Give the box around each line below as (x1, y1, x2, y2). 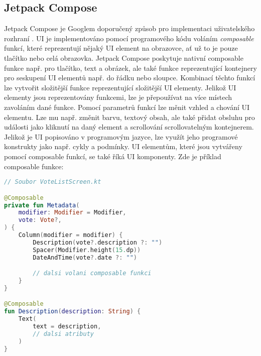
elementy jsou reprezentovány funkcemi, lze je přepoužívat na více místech (4, 92, 232, 102)
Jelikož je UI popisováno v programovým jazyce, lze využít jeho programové (4, 131, 238, 142)
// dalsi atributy (33, 330, 94, 337)
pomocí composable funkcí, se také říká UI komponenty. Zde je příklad (4, 151, 221, 161)
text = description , (33, 323, 101, 330)
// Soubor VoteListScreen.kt (4, 178, 101, 186)
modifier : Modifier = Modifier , (18, 209, 126, 216)
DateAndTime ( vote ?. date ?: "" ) (33, 254, 137, 261)
